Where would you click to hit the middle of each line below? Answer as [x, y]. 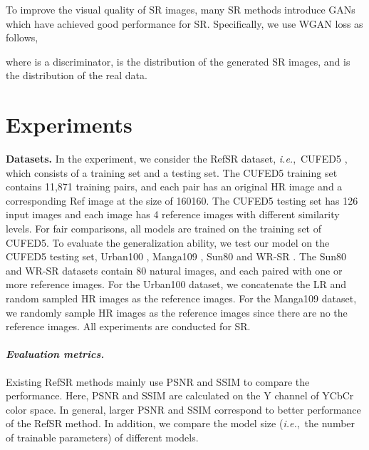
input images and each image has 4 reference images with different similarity [173, 214]
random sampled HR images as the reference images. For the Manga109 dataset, [181, 298]
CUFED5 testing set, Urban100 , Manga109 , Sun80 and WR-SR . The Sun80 [176, 256]
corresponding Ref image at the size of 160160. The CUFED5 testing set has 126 [182, 200]
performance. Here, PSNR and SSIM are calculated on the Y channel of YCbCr [180, 395]
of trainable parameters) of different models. [102, 437]
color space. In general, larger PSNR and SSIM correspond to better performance [183, 409]
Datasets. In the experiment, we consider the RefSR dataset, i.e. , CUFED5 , [177, 159]
